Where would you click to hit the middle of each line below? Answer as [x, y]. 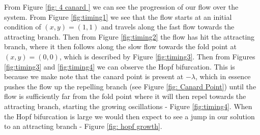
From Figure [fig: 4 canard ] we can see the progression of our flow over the [121, 7]
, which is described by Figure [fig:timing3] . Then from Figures [157, 56]
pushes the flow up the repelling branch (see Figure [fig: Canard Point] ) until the [130, 86]
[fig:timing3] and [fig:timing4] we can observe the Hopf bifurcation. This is [120, 66]
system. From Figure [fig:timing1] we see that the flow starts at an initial [118, 16]
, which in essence [223, 76]
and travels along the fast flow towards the [168, 27]
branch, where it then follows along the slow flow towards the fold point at [120, 46]
